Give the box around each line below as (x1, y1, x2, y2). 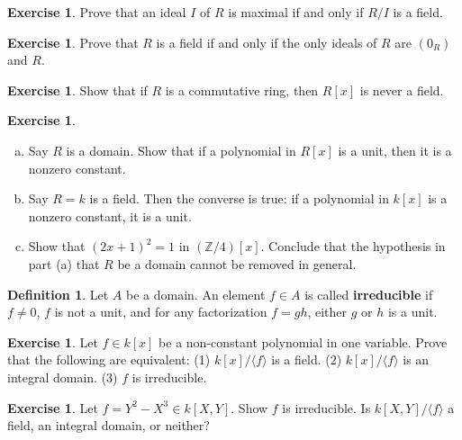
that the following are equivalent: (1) (7, 350, 211, 369)
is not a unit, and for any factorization (54, 302, 267, 321)
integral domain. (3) (7, 367, 118, 386)
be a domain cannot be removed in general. (117, 254, 357, 273)
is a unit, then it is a (338, 140, 452, 159)
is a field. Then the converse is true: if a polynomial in (89, 189, 389, 208)
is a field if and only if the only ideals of (156, 32, 377, 51)
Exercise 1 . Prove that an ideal (7, 3, 186, 21)
